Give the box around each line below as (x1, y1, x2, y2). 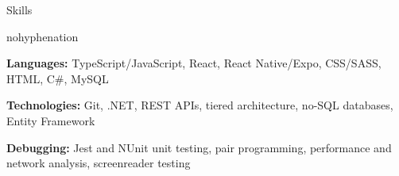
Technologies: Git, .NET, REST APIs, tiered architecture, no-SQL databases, (6, 97, 393, 113)
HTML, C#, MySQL (6, 70, 109, 86)
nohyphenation (6, 28, 79, 44)
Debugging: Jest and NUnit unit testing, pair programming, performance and (6, 139, 392, 155)
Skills (6, 2, 33, 17)
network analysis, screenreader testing (6, 155, 191, 171)
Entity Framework (6, 112, 95, 128)
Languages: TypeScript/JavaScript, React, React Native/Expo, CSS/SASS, (6, 55, 382, 71)
